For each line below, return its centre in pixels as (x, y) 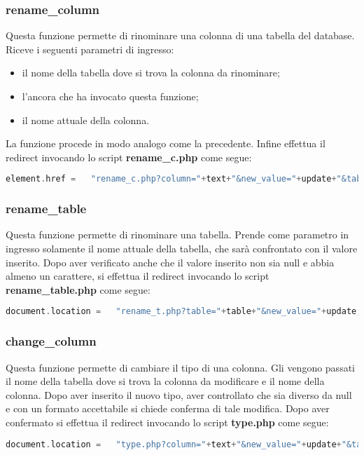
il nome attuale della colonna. (86, 120)
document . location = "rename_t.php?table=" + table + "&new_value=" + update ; (184, 312)
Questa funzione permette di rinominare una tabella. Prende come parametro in (177, 235)
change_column (51, 341)
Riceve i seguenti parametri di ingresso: (90, 49)
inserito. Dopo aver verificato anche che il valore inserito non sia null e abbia (170, 262)
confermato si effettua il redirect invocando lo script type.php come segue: (167, 422)
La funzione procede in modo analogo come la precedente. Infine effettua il (166, 143)
